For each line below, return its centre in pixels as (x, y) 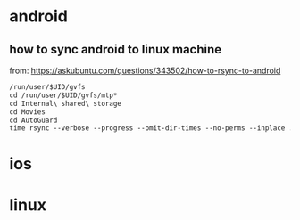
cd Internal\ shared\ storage (66, 103)
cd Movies (28, 112)
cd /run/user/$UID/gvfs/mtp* (63, 95)
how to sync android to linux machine (116, 49)
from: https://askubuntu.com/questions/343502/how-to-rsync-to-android (145, 70)
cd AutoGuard (33, 120)
